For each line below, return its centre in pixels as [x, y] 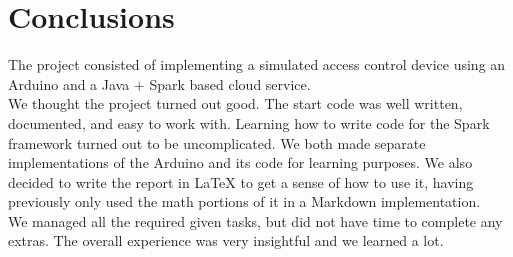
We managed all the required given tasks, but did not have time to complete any [255, 220]
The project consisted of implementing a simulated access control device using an [257, 64]
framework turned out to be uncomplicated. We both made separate [217, 142]
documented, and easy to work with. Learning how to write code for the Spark [249, 122]
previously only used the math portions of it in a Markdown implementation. [244, 201]
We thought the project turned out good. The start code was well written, [235, 103]
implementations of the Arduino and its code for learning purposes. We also [240, 162]
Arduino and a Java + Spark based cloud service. [159, 83]
